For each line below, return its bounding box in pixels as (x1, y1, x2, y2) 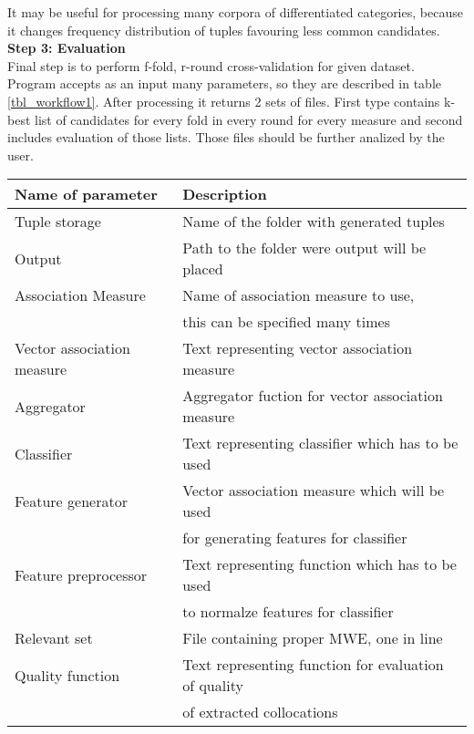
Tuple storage (15, 211, 101, 233)
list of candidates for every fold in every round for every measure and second (35, 109, 463, 129)
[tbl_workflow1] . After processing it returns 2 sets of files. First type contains (7, 91, 440, 110)
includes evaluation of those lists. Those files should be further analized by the (7, 128, 445, 147)
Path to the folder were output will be (182, 237, 427, 259)
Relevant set (15, 627, 93, 649)
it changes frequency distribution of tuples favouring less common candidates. (7, 20, 440, 39)
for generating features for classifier (182, 527, 407, 549)
